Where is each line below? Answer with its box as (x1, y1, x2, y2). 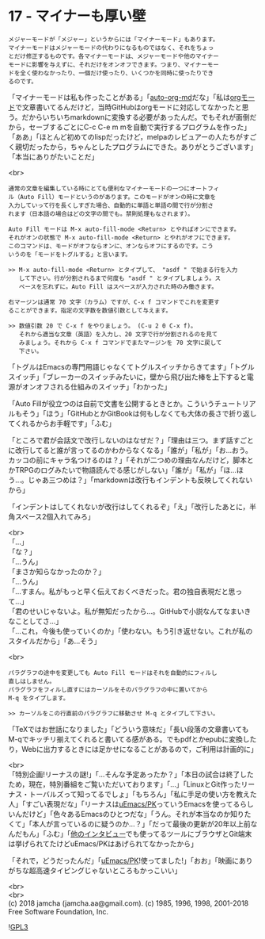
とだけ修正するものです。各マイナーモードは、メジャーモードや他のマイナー (8, 52, 219, 60)
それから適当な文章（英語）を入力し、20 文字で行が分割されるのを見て (18, 330, 218, 338)
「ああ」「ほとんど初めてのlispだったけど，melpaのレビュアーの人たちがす (8, 132, 250, 141)
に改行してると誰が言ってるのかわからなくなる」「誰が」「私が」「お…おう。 (8, 445, 253, 454)
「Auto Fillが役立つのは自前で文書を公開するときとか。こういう (8, 398, 215, 408)
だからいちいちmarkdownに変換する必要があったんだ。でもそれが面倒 (21, 112, 250, 121)
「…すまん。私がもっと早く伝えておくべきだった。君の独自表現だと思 (8, 586, 236, 596)
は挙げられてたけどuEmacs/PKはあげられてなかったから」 (8, 838, 198, 849)
